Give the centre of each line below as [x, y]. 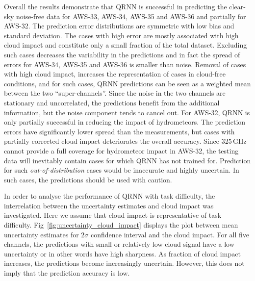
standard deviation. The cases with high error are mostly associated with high [121, 35]
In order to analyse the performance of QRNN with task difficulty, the [110, 196]
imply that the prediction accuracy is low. [67, 273]
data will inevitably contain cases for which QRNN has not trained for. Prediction [127, 160]
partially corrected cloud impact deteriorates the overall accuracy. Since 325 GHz [125, 141]
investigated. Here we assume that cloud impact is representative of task [113, 215]
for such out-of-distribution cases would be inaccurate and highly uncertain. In [122, 170]
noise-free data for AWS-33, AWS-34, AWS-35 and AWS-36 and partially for [131, 16]
